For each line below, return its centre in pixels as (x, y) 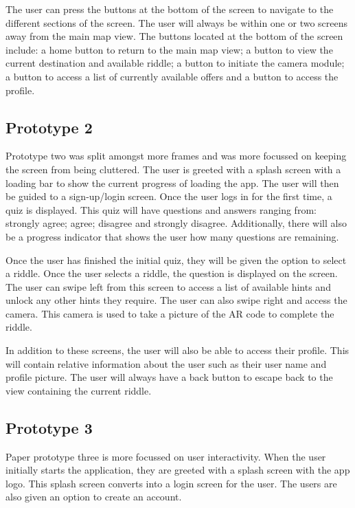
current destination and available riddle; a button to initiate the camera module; (175, 63)
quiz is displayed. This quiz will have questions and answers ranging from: (161, 209)
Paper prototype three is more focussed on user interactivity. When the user (166, 456)
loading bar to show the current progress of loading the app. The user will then (172, 183)
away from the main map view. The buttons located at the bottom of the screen (174, 36)
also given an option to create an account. (94, 497)
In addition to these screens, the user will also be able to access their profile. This (177, 350)
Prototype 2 (49, 127)
